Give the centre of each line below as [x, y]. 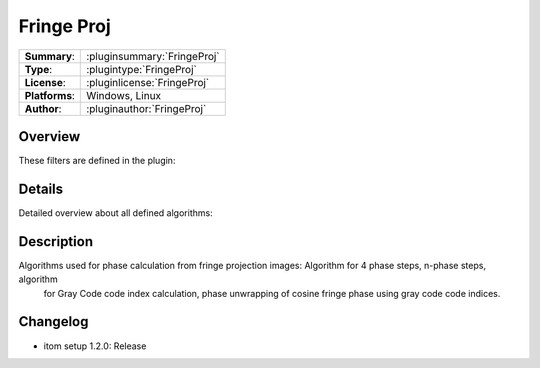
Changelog [53, 321]
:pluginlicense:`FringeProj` [148, 82]
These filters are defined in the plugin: [97, 161]
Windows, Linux [124, 95]
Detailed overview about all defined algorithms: [116, 212]
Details [41, 188]
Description [56, 241]
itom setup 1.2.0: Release [95, 346]
